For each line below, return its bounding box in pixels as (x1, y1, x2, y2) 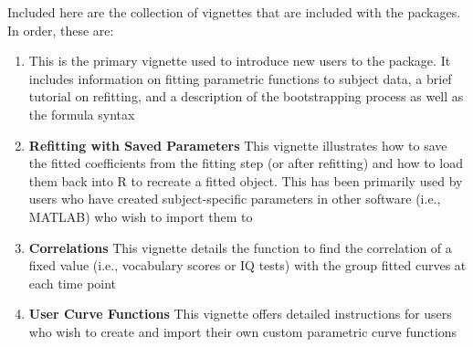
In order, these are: (7, 20, 114, 39)
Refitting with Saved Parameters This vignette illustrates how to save (28, 135, 447, 154)
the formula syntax (28, 104, 135, 123)
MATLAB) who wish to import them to (28, 206, 253, 226)
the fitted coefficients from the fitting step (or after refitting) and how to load (28, 153, 463, 173)
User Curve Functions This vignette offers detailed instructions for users (28, 304, 452, 323)
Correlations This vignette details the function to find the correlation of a (28, 237, 452, 257)
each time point (28, 273, 117, 292)
